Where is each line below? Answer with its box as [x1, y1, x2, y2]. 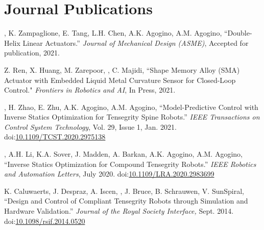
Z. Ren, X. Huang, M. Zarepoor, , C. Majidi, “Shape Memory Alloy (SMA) [4, 64, 240, 75]
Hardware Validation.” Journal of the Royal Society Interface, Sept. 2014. [4, 206, 234, 216]
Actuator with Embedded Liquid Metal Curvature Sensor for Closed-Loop [4, 74, 236, 85]
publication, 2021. [4, 47, 60, 58]
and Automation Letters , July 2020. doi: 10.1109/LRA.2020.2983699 [4, 168, 214, 179]
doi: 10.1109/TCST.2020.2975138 [4, 131, 106, 142]
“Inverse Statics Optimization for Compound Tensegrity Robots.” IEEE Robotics [4, 158, 256, 169]
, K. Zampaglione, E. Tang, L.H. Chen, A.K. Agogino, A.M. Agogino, [4, 27, 222, 38]
